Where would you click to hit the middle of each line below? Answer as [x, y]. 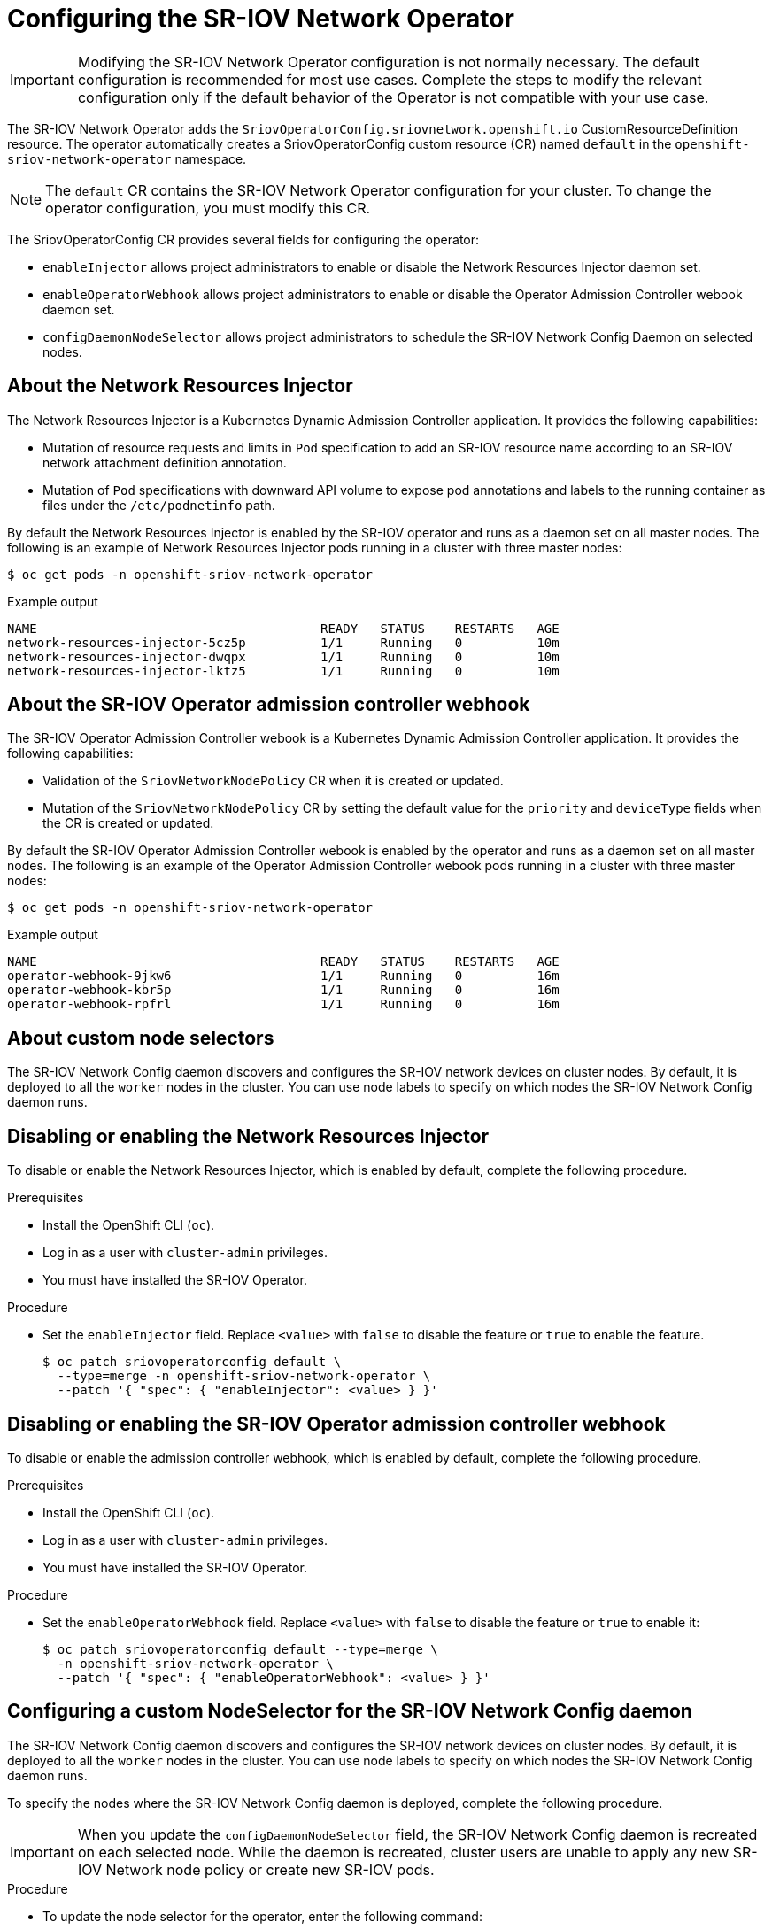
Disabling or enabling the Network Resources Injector [248, 1136]
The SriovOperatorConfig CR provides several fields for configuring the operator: [243, 239]
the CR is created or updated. [128, 823]
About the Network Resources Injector [180, 386]
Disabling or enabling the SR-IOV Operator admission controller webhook [336, 1424]
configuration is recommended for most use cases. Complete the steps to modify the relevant [390, 79]
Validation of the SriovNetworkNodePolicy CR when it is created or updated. [273, 781]
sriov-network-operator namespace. [127, 158]
